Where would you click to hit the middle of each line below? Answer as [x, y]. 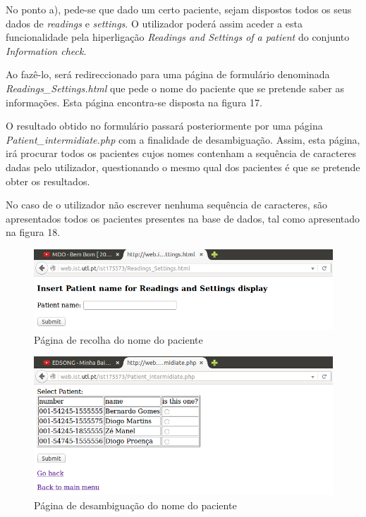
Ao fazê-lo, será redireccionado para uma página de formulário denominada [168, 74]
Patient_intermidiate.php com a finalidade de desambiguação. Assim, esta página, [183, 139]
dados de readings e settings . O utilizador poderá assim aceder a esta [154, 23]
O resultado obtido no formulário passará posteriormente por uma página [164, 126]
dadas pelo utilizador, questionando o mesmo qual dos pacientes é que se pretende [183, 167]
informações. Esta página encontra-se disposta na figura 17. [134, 102]
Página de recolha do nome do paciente [118, 339]
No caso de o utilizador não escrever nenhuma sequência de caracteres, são [166, 205]
